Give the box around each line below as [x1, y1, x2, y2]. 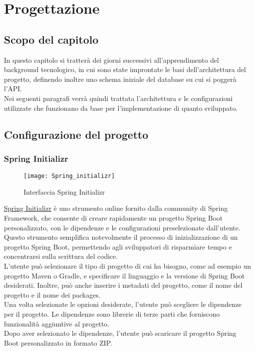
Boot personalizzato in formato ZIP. [4, 337, 112, 348]
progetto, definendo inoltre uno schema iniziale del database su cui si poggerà [4, 74, 237, 84]
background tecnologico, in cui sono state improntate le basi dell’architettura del [4, 64, 246, 75]
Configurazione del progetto [4, 126, 149, 142]
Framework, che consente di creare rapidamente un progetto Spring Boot [4, 212, 223, 223]
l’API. [4, 83, 22, 94]
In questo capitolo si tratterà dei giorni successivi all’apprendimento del [4, 54, 219, 65]
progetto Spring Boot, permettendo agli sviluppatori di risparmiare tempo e [4, 241, 232, 251]
